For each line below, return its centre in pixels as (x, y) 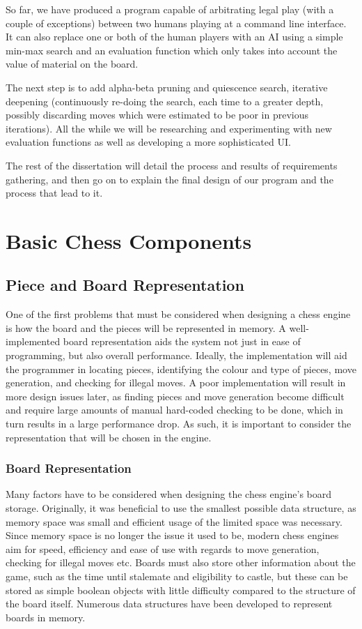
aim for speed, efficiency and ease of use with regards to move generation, (163, 548)
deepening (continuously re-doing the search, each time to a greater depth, (165, 101)
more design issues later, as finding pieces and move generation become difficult (175, 396)
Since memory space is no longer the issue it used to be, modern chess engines (172, 535)
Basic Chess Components (129, 240)
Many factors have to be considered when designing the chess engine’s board (169, 494)
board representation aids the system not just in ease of (182, 341)
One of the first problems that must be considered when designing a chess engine (178, 314)
